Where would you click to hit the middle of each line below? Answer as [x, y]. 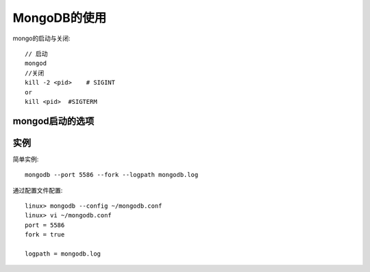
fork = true [45, 235]
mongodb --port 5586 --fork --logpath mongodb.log [112, 175]
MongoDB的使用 [60, 18]
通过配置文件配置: [38, 190]
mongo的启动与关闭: [41, 38]
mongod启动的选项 [53, 121]
